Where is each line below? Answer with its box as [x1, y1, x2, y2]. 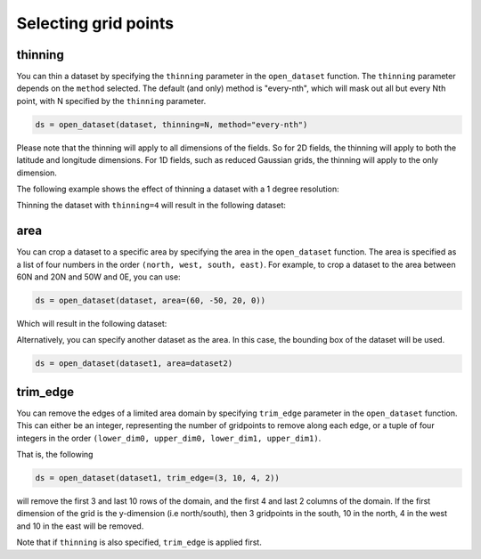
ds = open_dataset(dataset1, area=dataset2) [35, 359, 233, 369]
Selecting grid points [16, 13, 175, 33]
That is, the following [16, 450, 94, 460]
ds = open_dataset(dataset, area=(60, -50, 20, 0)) [35, 296, 266, 306]
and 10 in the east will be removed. [16, 521, 144, 531]
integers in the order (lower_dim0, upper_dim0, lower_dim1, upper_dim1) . [16, 433, 322, 443]
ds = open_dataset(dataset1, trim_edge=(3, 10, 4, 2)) [35, 473, 280, 483]
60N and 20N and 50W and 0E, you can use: [16, 271, 182, 282]
